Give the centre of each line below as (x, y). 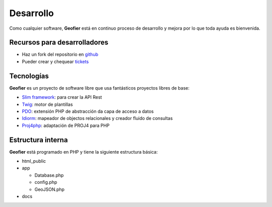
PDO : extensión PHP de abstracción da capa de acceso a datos (88, 111)
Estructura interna (39, 140)
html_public (34, 161)
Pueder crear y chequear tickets (55, 61)
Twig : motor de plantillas (47, 104)
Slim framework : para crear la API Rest (62, 97)
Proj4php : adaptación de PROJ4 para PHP (66, 125)
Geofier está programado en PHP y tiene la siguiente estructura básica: (84, 152)
